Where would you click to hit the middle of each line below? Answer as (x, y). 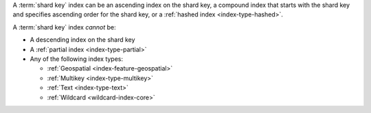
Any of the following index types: (77, 59)
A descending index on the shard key (82, 40)
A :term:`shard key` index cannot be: (64, 27)
